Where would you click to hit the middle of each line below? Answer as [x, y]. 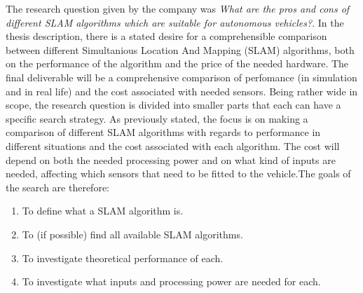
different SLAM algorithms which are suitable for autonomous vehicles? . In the [175, 22]
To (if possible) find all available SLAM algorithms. [132, 234]
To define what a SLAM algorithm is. [103, 211]
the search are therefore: [57, 187]
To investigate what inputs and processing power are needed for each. [171, 281]
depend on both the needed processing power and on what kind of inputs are [171, 159]
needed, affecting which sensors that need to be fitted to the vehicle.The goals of [178, 173]
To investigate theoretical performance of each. [123, 258]
